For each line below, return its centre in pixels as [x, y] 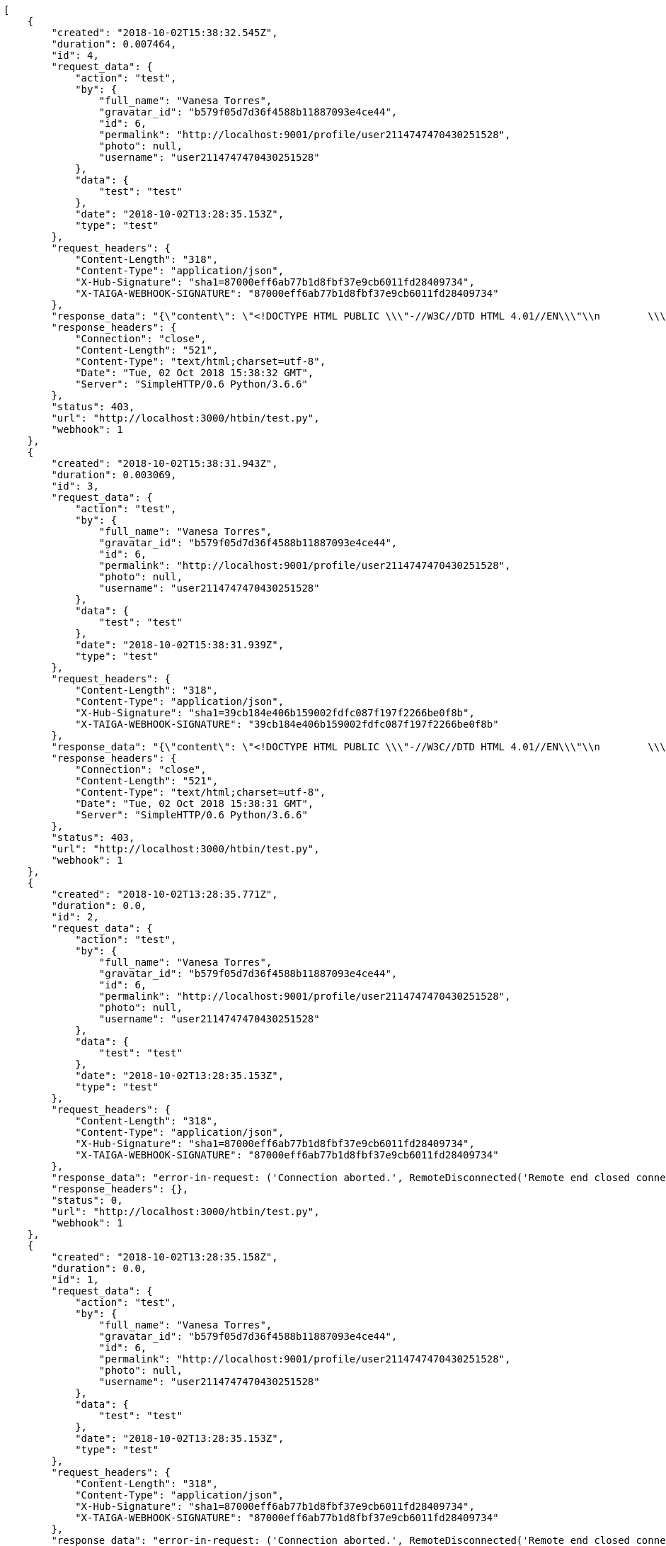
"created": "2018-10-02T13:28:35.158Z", [165, 1257]
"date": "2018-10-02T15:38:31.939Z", [180, 645]
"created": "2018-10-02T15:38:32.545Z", [165, 33]
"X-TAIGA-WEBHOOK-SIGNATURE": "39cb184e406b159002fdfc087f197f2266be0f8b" [287, 724]
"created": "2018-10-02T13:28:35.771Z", [165, 894]
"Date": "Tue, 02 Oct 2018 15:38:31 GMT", [195, 803]
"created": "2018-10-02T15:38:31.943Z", [165, 463]
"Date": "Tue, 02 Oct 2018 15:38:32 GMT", [195, 373]
